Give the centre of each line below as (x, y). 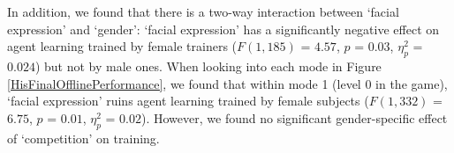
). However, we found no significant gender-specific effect (295, 117)
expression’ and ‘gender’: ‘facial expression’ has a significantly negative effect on (223, 29)
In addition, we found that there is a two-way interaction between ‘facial (203, 11)
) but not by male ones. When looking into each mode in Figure (208, 66)
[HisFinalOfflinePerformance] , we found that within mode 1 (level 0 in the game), (227, 83)
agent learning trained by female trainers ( (122, 46)
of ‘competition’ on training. (83, 138)
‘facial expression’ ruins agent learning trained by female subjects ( (188, 101)
